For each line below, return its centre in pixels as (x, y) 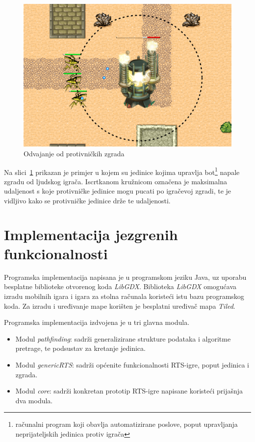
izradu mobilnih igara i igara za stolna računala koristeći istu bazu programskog (124, 296)
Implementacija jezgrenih (91, 234)
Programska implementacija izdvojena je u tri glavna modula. (97, 322)
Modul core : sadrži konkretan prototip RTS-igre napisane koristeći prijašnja (129, 391)
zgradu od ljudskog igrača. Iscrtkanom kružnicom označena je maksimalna (115, 181)
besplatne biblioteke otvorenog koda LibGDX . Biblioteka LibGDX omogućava (120, 286)
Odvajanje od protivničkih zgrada (74, 153)
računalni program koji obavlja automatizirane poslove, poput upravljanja (127, 424)
